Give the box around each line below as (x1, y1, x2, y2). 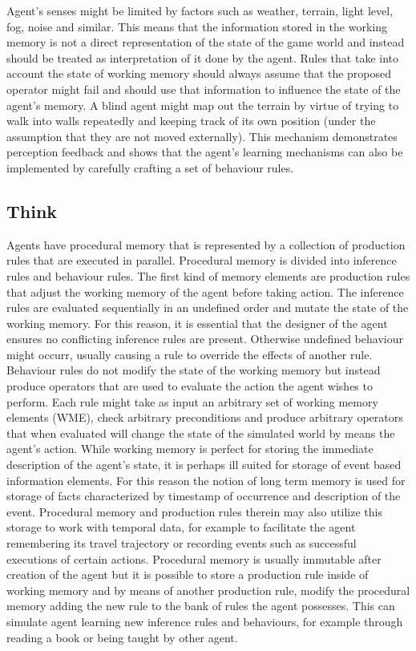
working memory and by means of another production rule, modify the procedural (6, 581, 410, 598)
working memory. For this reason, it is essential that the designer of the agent (6, 314, 388, 331)
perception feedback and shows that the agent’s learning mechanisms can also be (6, 144, 403, 160)
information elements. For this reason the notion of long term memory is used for (6, 471, 406, 488)
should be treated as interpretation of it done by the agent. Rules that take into (6, 49, 398, 66)
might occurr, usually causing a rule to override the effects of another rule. (6, 346, 373, 362)
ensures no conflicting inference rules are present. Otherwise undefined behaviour (6, 330, 403, 347)
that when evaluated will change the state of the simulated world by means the (6, 424, 395, 441)
